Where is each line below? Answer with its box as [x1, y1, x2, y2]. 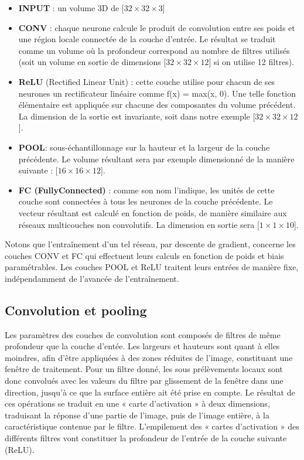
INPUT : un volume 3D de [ [18, 2, 124, 13]
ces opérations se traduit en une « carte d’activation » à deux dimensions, [5, 397, 270, 410]
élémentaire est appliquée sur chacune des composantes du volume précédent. [18, 98, 296, 111]
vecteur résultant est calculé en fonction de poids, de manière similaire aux [18, 206, 287, 219]
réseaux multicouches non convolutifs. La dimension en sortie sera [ [18, 218, 259, 230]
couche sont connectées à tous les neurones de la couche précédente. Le [18, 195, 273, 207]
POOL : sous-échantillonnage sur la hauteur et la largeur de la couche [18, 141, 270, 153]
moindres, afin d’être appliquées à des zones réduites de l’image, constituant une [5, 351, 293, 363]
